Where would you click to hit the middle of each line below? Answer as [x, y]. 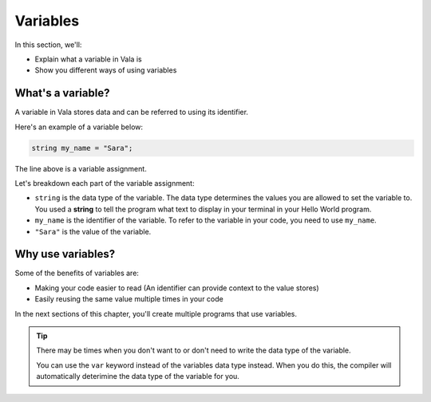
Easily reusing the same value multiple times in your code [129, 299]
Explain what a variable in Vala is [89, 59]
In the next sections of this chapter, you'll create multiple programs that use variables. [156, 313]
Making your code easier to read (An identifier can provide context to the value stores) [177, 288]
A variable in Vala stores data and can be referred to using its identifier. [132, 112]
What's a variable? [62, 93]
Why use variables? [65, 254]
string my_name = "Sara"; [82, 148]
